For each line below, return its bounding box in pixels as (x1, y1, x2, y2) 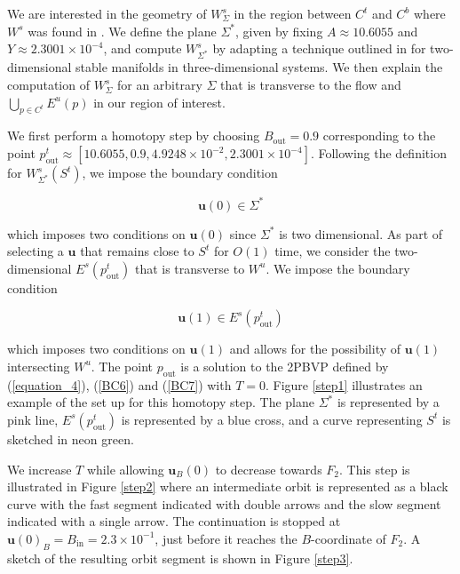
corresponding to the (322, 126, 436, 145)
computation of (7, 76, 90, 94)
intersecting (7, 356, 70, 375)
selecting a (7, 242, 64, 260)
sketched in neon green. (7, 429, 134, 448)
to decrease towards (215, 459, 322, 478)
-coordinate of (311, 529, 386, 547)
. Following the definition (310, 144, 447, 163)
